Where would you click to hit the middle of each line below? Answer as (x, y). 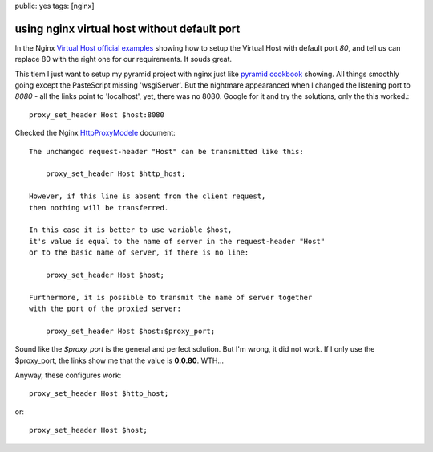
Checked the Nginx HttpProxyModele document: (95, 133)
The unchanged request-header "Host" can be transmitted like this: (166, 151)
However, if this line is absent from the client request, (148, 196)
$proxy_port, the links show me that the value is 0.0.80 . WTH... (119, 360)
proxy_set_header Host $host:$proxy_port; (130, 331)
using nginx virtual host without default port (127, 29)
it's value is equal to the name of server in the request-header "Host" (177, 241)
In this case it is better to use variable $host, (131, 230)
